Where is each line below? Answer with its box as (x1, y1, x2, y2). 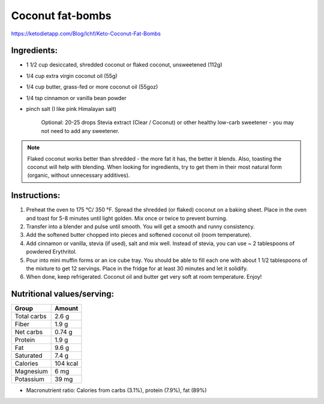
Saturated (14, 351, 43, 360)
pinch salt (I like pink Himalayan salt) (26, 105, 117, 113)
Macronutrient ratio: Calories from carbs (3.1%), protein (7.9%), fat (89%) (26, 387, 207, 394)
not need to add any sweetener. (41, 127, 120, 134)
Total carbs (14, 312, 47, 321)
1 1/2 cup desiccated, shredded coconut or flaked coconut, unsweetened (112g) (26, 61, 223, 68)
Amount (55, 304, 79, 313)
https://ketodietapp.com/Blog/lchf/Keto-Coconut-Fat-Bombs (11, 30, 161, 37)
